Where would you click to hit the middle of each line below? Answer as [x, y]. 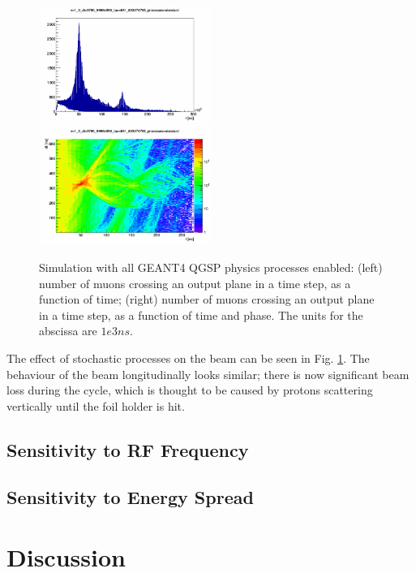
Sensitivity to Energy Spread [130, 497]
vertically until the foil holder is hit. [96, 405]
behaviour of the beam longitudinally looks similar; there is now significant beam [208, 374]
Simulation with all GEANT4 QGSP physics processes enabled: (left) [211, 267]
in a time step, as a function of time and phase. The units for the [201, 315]
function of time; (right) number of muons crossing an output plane [207, 299]
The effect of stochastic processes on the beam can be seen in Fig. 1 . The [188, 358]
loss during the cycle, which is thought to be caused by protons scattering [190, 390]
